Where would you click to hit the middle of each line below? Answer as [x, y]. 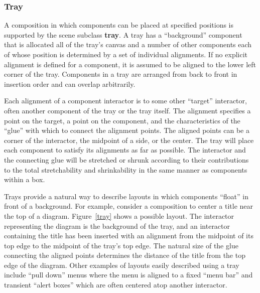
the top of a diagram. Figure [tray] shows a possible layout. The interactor [119, 215]
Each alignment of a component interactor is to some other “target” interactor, [125, 101]
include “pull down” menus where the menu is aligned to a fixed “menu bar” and [128, 275]
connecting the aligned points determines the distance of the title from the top [125, 255]
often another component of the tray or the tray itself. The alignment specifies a [127, 110]
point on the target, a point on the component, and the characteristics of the [122, 120]
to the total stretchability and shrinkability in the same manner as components [126, 169]
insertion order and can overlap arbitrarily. [70, 84]
